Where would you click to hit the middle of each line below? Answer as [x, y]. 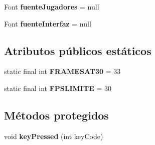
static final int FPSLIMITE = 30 [58, 88]
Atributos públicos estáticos [78, 50]
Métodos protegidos [56, 115]
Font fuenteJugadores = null [52, 6]
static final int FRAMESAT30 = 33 [62, 71]
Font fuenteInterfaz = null [48, 23]
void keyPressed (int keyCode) [54, 136]
